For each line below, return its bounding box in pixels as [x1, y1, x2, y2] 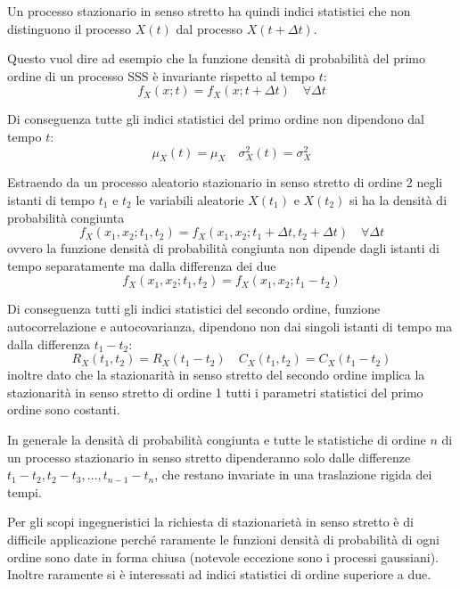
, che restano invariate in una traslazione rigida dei [154, 465, 432, 484]
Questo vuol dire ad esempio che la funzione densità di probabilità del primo [7, 49, 425, 68]
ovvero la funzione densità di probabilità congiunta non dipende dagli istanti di [7, 239, 439, 258]
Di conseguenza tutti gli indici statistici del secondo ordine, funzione [7, 299, 381, 318]
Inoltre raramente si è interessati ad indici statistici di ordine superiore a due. [7, 565, 431, 584]
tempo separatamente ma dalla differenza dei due [7, 256, 276, 274]
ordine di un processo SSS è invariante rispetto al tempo [7, 66, 315, 85]
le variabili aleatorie [136, 191, 244, 209]
